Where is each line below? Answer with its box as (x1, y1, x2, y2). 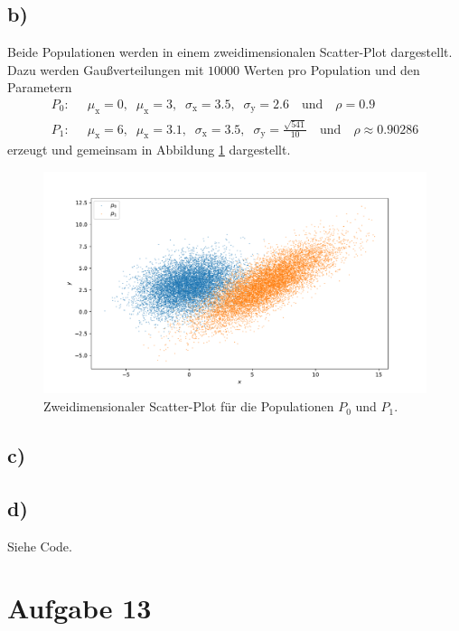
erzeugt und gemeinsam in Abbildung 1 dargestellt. (7, 140, 291, 159)
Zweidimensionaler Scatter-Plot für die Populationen (43, 397, 334, 416)
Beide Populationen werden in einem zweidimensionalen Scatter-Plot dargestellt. (7, 42, 453, 61)
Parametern (7, 78, 72, 97)
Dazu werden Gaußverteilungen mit (7, 60, 204, 79)
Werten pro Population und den (243, 60, 420, 79)
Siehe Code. (7, 536, 72, 555)
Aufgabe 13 (7, 589, 152, 626)
